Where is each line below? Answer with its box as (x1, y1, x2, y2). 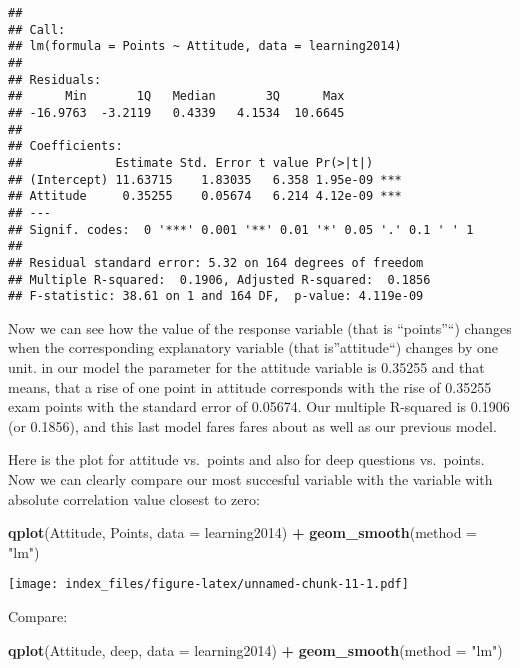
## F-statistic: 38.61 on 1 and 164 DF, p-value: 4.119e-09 (8, 289, 424, 304)
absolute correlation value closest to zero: (8, 488, 260, 509)
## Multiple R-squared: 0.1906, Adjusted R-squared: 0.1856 (8, 272, 431, 287)
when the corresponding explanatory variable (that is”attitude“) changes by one (8, 337, 499, 358)
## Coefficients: (8, 139, 123, 154)
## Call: (8, 22, 66, 37)
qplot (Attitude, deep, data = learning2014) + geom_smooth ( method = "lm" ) (8, 639, 503, 660)
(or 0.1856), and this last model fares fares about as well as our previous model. (8, 415, 497, 436)
